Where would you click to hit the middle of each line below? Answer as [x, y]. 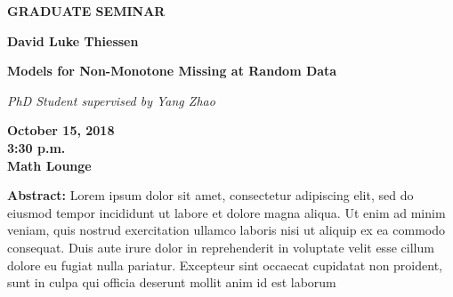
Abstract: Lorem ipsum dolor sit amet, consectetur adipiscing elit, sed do [210, 195]
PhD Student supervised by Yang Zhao [111, 100]
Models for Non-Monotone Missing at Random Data [172, 71]
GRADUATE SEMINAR [86, 11]
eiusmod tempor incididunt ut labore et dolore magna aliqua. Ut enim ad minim [226, 212]
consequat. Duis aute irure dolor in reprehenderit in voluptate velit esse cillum [221, 247]
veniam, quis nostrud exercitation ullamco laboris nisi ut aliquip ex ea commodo [226, 230]
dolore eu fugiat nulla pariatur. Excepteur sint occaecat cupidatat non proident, [225, 265]
